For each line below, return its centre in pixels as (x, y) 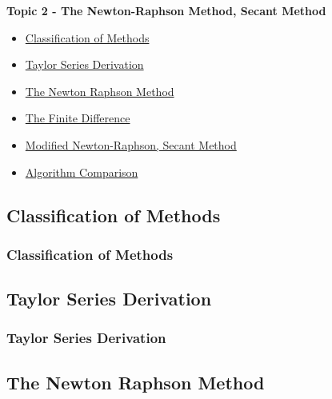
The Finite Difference (78, 118)
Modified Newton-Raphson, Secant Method (131, 144)
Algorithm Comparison (82, 172)
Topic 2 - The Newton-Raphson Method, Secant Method (166, 10)
